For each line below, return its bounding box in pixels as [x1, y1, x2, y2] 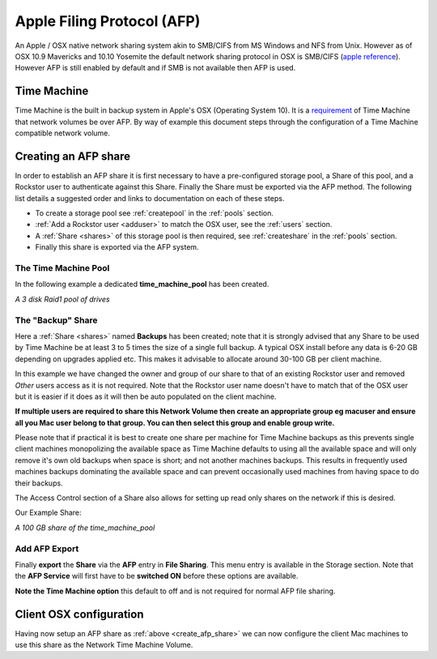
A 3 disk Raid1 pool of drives [15, 294, 110, 304]
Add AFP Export [15, 543, 79, 554]
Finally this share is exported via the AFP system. [35, 242, 199, 252]
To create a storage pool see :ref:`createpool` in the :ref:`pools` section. [35, 208, 274, 218]
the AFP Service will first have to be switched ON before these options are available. [15, 571, 299, 581]
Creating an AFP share [15, 149, 131, 163]
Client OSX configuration [15, 607, 144, 621]
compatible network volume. [15, 128, 111, 138]
